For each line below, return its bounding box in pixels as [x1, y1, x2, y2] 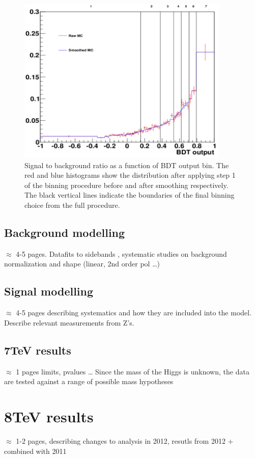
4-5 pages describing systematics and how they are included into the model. [16, 307, 252, 318]
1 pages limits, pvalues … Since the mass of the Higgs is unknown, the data [16, 366, 249, 376]
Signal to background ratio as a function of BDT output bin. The [24, 159, 229, 170]
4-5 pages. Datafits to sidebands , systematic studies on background [16, 248, 227, 259]
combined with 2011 [4, 445, 67, 456]
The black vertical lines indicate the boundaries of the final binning [24, 190, 235, 200]
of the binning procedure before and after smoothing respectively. [24, 179, 229, 190]
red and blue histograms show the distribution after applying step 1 [24, 170, 236, 180]
